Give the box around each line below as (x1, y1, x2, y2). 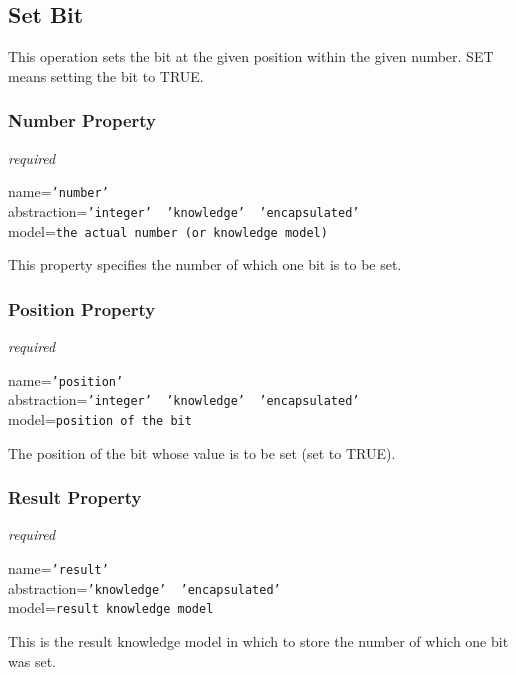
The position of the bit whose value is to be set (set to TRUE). (8, 442, 396, 463)
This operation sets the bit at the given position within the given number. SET (8, 46, 494, 67)
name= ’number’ (8, 181, 109, 202)
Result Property (8, 485, 142, 510)
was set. (8, 650, 56, 671)
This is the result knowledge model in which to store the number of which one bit (8, 630, 509, 651)
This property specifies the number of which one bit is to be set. (8, 254, 402, 275)
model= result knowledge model (8, 597, 214, 618)
